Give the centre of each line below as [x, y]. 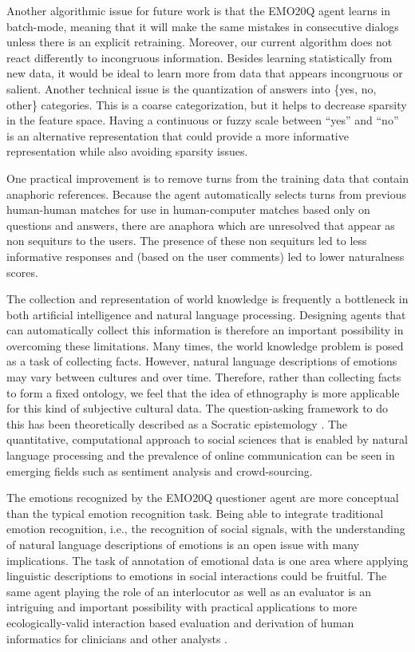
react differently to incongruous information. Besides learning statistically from [200, 57]
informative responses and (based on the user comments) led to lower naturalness [206, 256]
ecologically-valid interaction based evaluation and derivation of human [180, 622]
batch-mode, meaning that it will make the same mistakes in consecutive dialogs [203, 26]
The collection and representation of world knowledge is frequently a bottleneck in [207, 299]
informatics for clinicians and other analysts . [117, 638]
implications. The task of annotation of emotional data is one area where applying [207, 560]
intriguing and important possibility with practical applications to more [182, 607]
